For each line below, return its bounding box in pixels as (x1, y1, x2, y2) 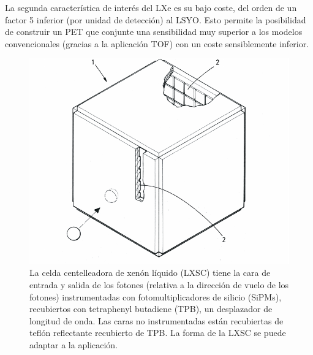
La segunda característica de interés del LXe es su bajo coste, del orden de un (5, 1, 297, 13)
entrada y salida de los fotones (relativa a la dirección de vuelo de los (29, 278, 289, 291)
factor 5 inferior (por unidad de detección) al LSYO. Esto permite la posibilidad (5, 13, 306, 26)
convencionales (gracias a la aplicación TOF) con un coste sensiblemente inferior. (5, 37, 309, 50)
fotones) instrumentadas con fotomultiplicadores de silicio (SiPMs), (29, 290, 282, 303)
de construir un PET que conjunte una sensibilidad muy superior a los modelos (5, 25, 303, 38)
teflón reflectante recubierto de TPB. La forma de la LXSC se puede (29, 326, 286, 339)
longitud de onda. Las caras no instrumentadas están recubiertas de (29, 314, 284, 327)
